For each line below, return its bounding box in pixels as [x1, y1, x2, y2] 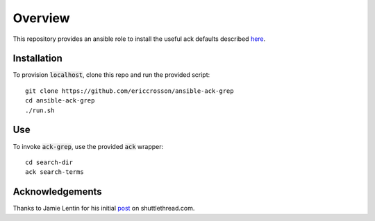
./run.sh [25, 106, 55, 114]
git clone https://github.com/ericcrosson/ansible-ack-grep [25, 87, 234, 95]
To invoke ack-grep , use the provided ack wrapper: [12, 142, 164, 150]
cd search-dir [25, 158, 73, 166]
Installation [12, 53, 62, 64]
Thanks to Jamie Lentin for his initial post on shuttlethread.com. [12, 204, 195, 213]
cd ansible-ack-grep [25, 97, 95, 105]
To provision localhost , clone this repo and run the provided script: [12, 71, 210, 79]
